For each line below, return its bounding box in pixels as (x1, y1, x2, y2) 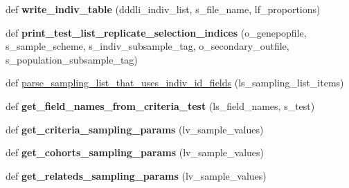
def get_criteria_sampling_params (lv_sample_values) (6, 122, 264, 136)
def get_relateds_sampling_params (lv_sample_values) (6, 168, 267, 182)
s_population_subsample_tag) (6, 52, 138, 66)
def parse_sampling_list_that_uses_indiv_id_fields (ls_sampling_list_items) (6, 75, 344, 90)
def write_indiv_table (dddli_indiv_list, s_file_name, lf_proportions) (6, 2, 321, 16)
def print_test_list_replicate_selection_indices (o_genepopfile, (6, 25, 307, 39)
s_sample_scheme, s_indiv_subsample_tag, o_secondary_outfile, (6, 39, 289, 53)
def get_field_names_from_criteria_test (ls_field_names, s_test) (6, 98, 315, 113)
